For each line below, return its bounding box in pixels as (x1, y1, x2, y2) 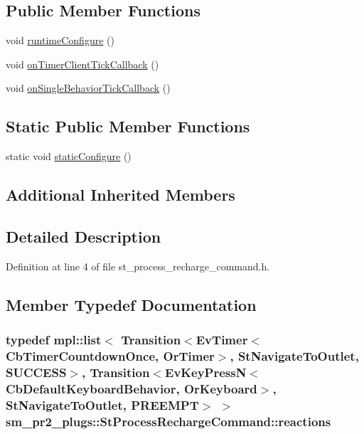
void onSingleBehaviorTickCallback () (6, 80, 171, 95)
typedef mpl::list (6, 331, 102, 349)
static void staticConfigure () (6, 149, 132, 164)
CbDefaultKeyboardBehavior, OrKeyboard (6, 379, 257, 397)
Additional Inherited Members (6, 184, 235, 206)
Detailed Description (6, 225, 161, 247)
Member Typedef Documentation (6, 293, 257, 315)
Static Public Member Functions (6, 115, 250, 137)
